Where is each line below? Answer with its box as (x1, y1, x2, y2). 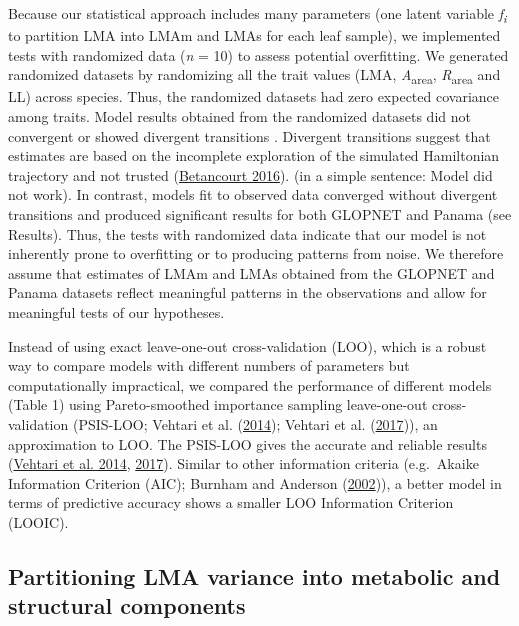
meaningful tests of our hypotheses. (8, 301, 225, 322)
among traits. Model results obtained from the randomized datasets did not (8, 106, 471, 127)
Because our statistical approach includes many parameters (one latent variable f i (8, 3, 507, 26)
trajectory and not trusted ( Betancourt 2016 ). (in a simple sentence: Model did (8, 164, 493, 185)
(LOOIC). (8, 511, 69, 532)
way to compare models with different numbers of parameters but (8, 355, 410, 376)
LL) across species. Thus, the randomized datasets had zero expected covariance (8, 86, 500, 107)
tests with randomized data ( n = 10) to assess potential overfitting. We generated (8, 44, 509, 65)
